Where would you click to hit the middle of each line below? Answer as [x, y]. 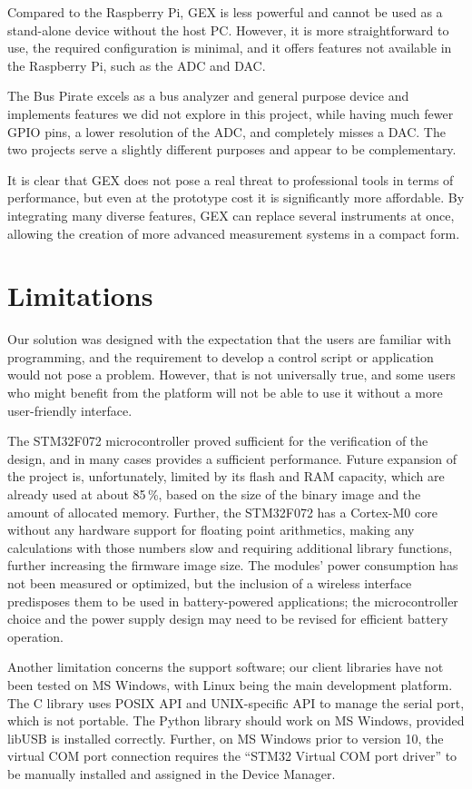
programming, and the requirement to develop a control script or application [221, 356]
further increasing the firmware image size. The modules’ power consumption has [233, 565]
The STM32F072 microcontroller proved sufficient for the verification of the [218, 441]
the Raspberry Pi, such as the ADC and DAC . [137, 65]
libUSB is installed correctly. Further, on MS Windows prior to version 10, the [226, 738]
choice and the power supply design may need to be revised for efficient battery [228, 619]
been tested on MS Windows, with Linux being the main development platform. [230, 684]
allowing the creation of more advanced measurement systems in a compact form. [234, 233]
